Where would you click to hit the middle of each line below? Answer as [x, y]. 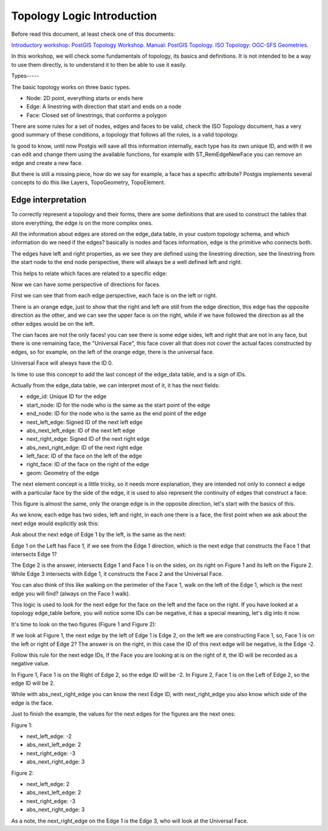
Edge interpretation [49, 200]
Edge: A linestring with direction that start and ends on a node [104, 107]
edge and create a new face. [47, 163]
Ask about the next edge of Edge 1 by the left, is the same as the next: [99, 535]
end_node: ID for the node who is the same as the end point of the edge [116, 413]
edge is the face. [32, 703]
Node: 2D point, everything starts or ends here [85, 98]
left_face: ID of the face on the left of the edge [84, 456]
